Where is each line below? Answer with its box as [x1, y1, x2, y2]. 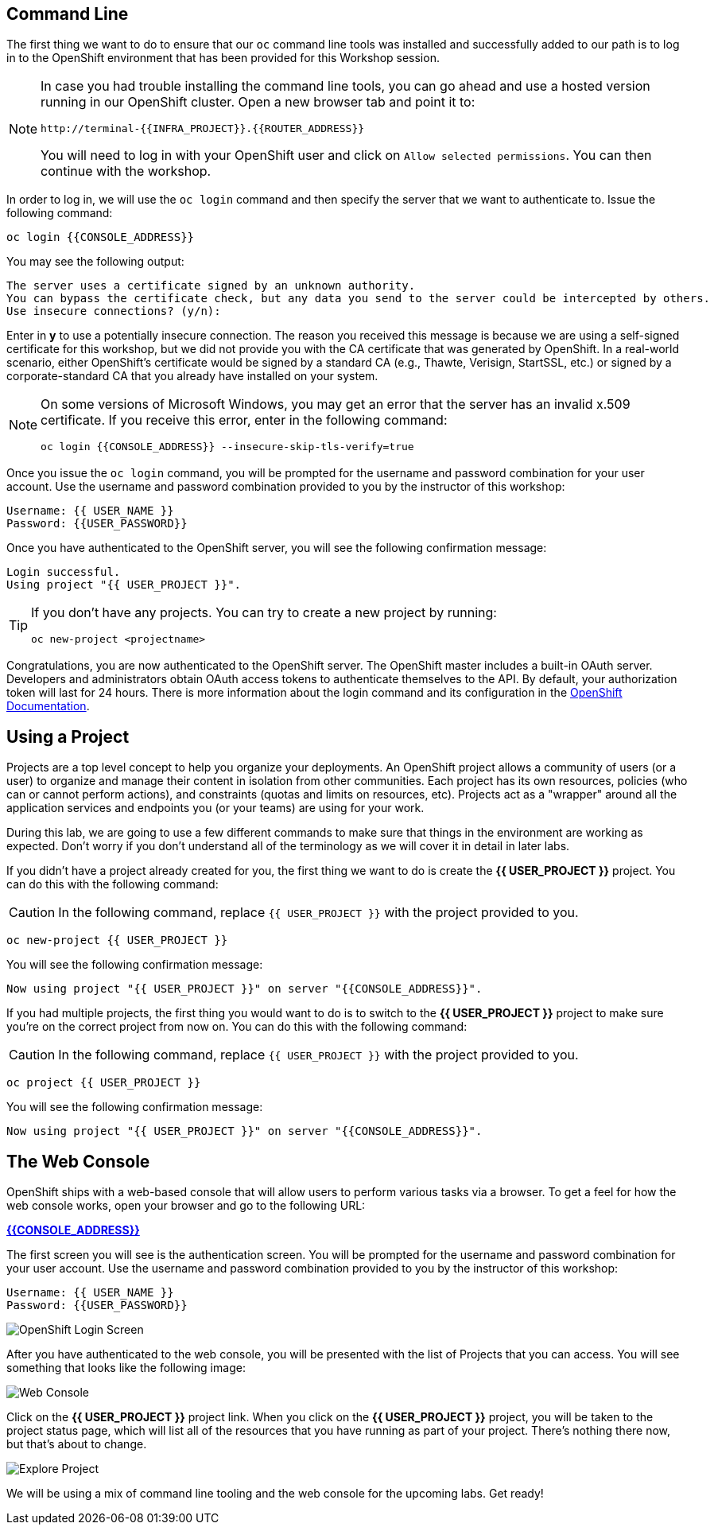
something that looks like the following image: [6, 1361, 246, 1375]
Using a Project [6, 726, 130, 747]
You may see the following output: [6, 255, 184, 269]
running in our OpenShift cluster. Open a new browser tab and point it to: [41, 94, 475, 111]
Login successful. [6, 565, 121, 579]
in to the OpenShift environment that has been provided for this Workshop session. [6, 51, 440, 65]
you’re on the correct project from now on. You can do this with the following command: [6, 1020, 468, 1034]
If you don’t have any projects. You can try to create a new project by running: [31, 604, 497, 621]
